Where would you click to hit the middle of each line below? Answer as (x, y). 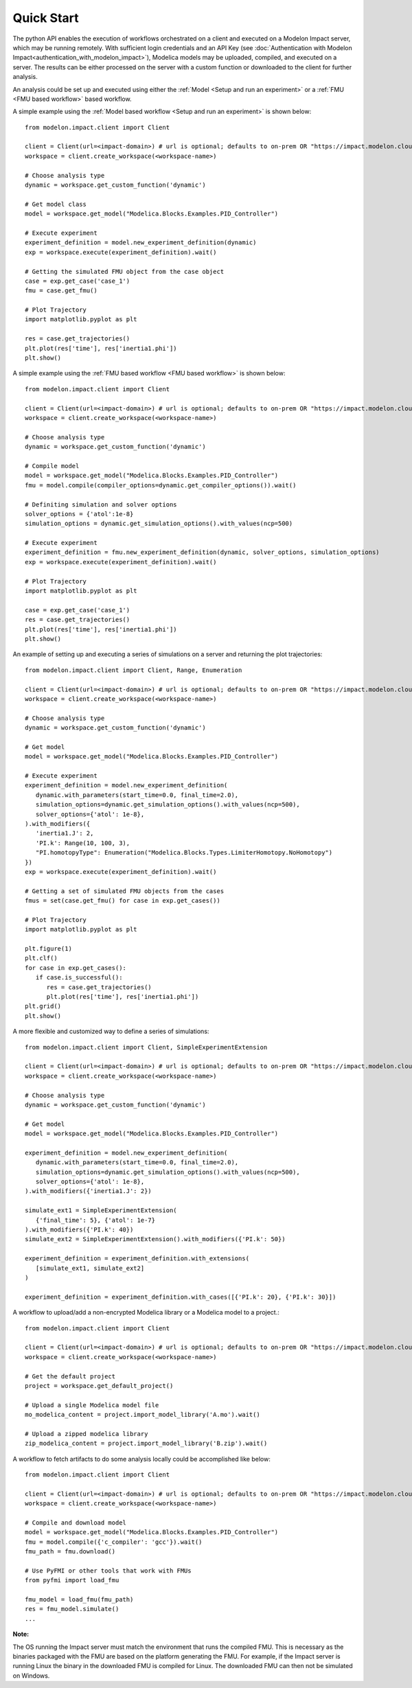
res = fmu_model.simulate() (72, 1609)
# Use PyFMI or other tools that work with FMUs (108, 1571)
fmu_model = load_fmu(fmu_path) (79, 1600)
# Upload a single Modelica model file (92, 1405)
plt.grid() (43, 1006)
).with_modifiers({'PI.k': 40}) (79, 1230)
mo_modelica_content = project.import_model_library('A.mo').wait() (142, 1415)
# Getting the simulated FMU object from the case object (125, 271)
